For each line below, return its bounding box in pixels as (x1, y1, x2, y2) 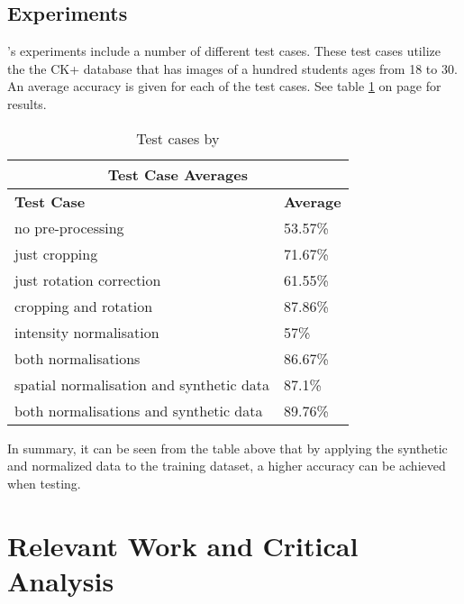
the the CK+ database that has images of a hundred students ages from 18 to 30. (7, 59, 458, 78)
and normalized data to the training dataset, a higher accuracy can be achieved (7, 456, 446, 475)
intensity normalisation (14, 321, 159, 343)
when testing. (7, 473, 81, 492)
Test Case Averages (107, 163, 248, 185)
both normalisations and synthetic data (14, 399, 263, 421)
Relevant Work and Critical (7, 526, 359, 563)
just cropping (14, 243, 98, 264)
